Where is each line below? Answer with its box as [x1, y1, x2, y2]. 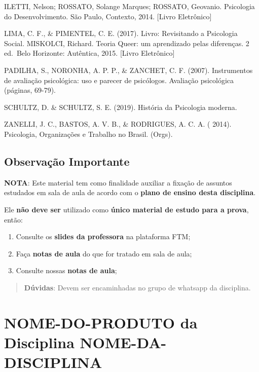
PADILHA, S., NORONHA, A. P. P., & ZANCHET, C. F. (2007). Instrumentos [4, 64, 253, 75]
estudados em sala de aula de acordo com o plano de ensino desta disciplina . [4, 187, 256, 198]
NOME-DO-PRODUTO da [4, 312, 198, 332]
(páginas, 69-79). [4, 85, 56, 95]
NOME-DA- [80, 331, 167, 352]
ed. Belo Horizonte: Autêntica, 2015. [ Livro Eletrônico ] [4, 48, 175, 58]
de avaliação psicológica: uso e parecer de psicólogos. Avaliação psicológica [4, 75, 234, 85]
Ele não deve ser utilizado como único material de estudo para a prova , [4, 204, 249, 214]
